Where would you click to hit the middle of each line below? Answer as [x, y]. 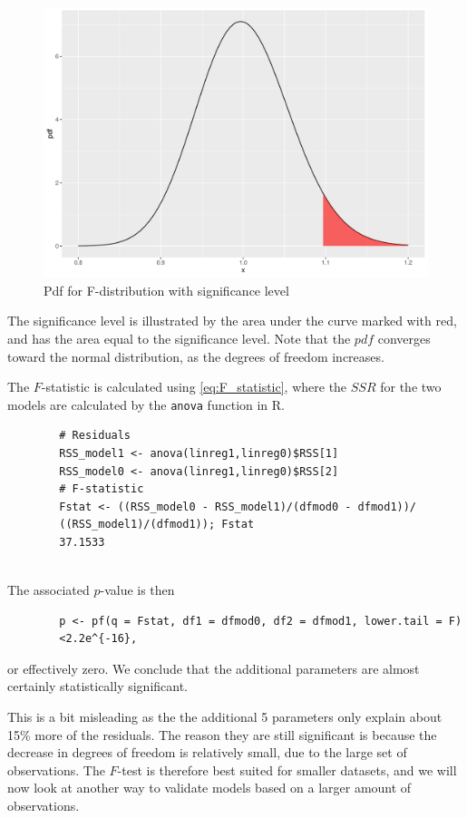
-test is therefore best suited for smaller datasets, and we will [287, 769]
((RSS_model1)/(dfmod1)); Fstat [157, 525]
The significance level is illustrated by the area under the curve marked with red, [232, 321]
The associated [49, 590]
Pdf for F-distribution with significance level [166, 290]
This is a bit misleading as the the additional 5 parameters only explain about [225, 717]
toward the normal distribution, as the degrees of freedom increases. [196, 356]
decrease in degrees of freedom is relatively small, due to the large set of [207, 752]
